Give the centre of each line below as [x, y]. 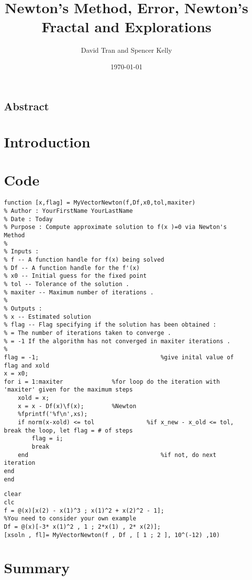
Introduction [47, 142]
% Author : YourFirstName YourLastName [68, 211]
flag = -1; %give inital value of [119, 357]
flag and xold [27, 365]
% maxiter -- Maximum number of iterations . [79, 292]
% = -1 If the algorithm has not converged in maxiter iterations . [117, 341]
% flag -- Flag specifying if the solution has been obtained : [110, 325]
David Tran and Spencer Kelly [126, 50]
